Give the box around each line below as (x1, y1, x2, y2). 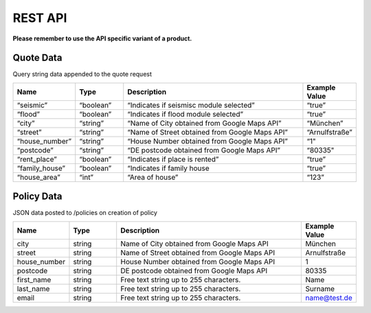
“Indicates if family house (127, 163, 210, 173)
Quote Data (12, 52, 63, 64)
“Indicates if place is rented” (127, 154, 219, 164)
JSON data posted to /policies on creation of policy (12, 209, 158, 217)
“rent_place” (16, 154, 58, 164)
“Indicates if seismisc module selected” (127, 100, 256, 110)
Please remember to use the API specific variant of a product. (12, 34, 192, 43)
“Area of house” (127, 172, 179, 182)
